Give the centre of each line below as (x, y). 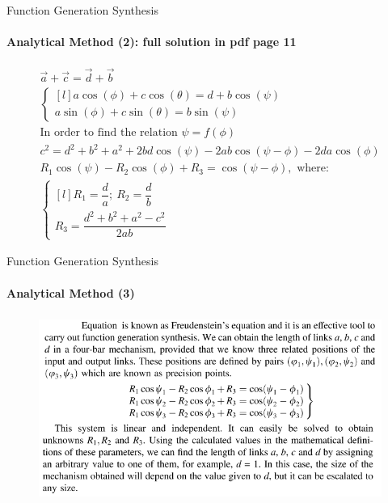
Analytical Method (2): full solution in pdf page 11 (152, 42)
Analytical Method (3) (71, 292)
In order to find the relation (109, 132)
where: (313, 169)
